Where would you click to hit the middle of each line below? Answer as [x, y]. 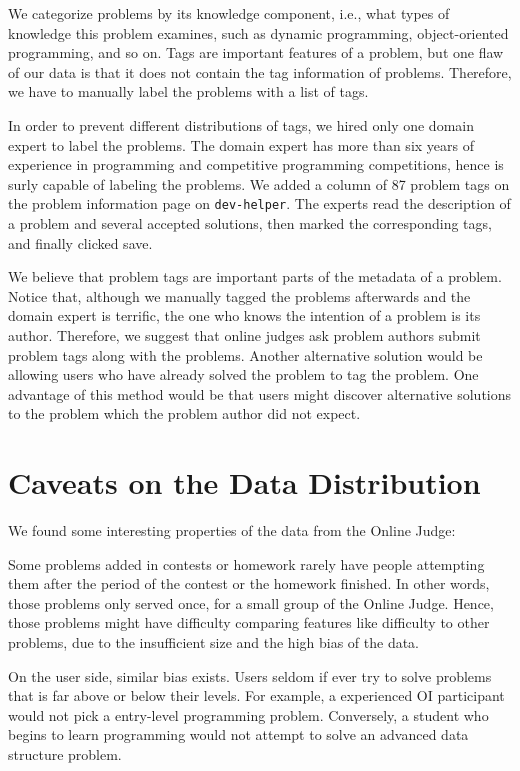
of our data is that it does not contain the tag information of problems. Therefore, [260, 71]
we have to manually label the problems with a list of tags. [188, 91]
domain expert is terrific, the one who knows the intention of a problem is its [244, 315]
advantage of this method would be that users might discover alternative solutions [260, 393]
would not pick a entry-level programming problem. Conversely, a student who [248, 714]
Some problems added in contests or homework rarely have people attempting [246, 563]
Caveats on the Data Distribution [244, 482]
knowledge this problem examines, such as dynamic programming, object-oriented [258, 32]
